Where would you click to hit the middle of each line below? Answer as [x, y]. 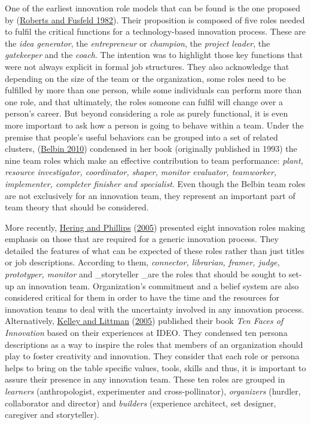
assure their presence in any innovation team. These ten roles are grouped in [145, 379]
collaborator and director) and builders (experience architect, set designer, [141, 403]
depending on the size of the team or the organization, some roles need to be [145, 78]
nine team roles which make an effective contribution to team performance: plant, [154, 160]
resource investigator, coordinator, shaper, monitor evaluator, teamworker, [141, 172]
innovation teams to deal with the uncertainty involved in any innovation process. [155, 309]
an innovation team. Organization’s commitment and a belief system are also [158, 285]
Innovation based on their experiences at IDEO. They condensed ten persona [146, 333]
